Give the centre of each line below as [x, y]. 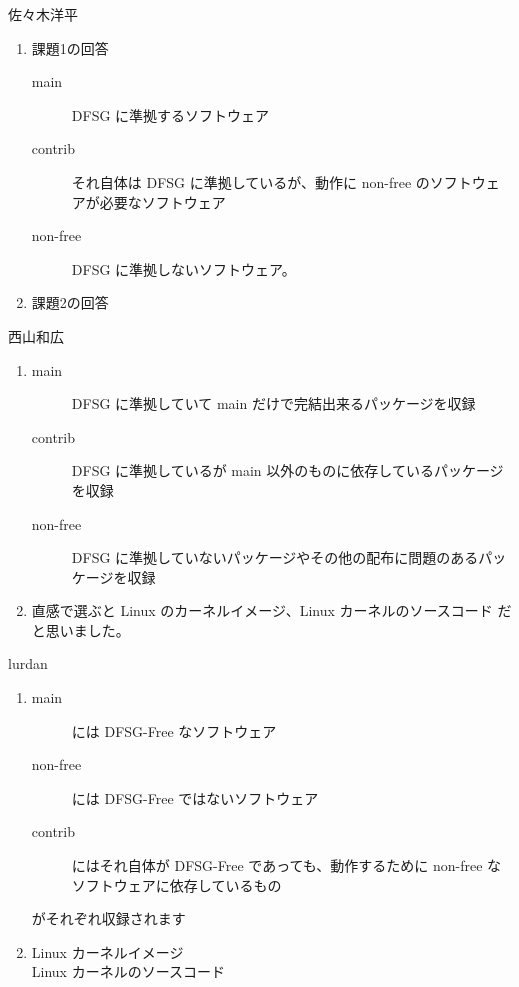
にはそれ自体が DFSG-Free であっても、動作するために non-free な [286, 865]
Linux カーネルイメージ [107, 951]
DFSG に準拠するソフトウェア [170, 114]
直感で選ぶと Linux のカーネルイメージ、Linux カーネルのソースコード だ [271, 610]
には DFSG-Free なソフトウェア [174, 730]
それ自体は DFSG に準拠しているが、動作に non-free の [250, 181]
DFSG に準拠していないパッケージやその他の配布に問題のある [275, 557]
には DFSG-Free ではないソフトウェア [195, 797]
